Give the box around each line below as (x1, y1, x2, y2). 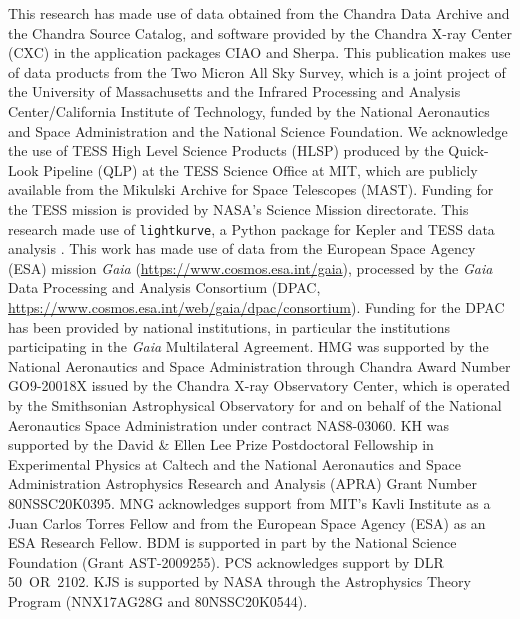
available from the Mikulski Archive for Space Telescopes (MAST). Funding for (8, 179, 494, 200)
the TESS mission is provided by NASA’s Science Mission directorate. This (8, 198, 469, 219)
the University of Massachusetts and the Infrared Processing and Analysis (8, 81, 461, 102)
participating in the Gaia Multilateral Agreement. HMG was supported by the (8, 336, 489, 357)
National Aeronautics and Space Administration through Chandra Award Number (8, 355, 511, 376)
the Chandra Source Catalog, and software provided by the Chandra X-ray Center (8, 22, 512, 43)
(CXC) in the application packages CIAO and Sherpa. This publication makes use (8, 42, 511, 63)
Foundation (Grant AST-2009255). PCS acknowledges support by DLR (8, 551, 444, 572)
